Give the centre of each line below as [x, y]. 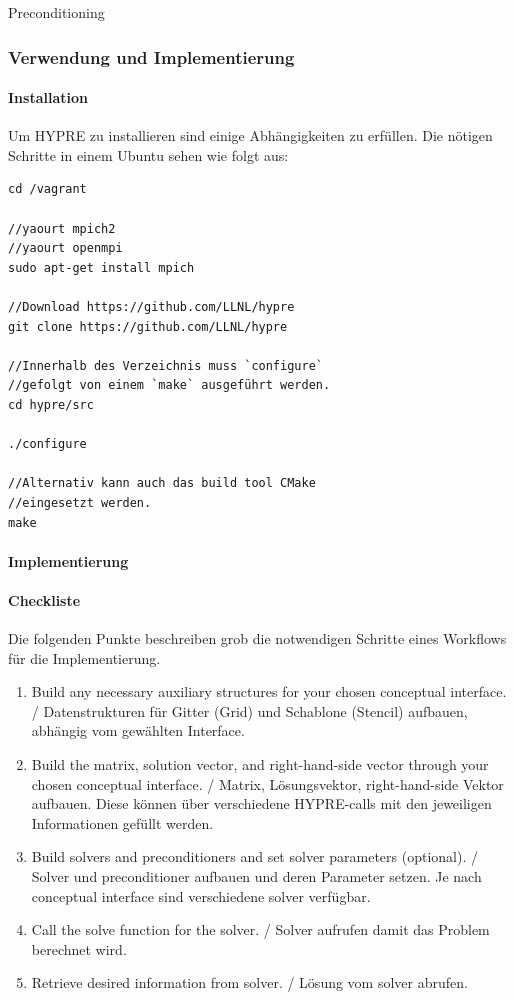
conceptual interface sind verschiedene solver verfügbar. [201, 895]
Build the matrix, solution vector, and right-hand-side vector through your [260, 764]
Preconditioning [56, 12]
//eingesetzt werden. [80, 502]
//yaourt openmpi [65, 248]
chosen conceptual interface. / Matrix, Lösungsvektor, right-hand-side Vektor [267, 783]
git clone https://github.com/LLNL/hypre [148, 326]
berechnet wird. [79, 948]
